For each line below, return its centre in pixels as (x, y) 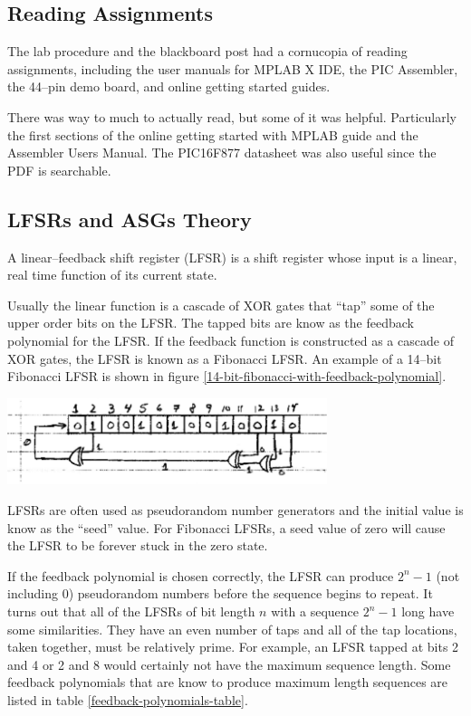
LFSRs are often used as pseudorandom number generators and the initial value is (235, 510)
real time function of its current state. (112, 275)
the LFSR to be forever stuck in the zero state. (138, 545)
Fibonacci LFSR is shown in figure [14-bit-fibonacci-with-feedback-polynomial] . (227, 376)
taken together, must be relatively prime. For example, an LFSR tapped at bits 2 (233, 647)
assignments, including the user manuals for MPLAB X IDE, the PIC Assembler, (233, 68)
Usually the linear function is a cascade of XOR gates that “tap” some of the (221, 305)
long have (428, 611)
